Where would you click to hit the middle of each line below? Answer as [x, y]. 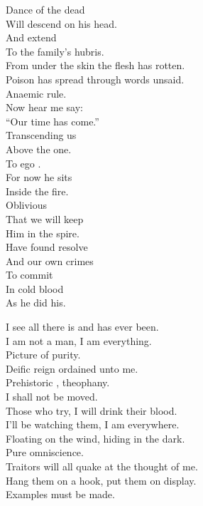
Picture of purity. [43, 355]
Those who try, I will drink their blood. [92, 410]
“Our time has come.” [53, 121]
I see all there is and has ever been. [82, 327]
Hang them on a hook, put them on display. [101, 480]
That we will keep [45, 218]
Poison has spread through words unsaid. [95, 79]
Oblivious [27, 205]
